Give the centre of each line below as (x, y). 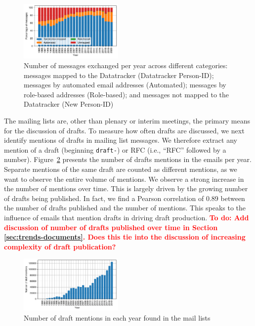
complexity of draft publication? (60, 246)
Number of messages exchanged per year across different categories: (126, 65)
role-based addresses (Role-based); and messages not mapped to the (127, 94)
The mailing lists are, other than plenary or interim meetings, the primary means (127, 121)
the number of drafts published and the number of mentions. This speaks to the (125, 208)
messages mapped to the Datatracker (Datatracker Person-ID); (119, 75)
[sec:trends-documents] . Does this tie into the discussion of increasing (125, 237)
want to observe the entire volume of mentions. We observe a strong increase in (124, 179)
